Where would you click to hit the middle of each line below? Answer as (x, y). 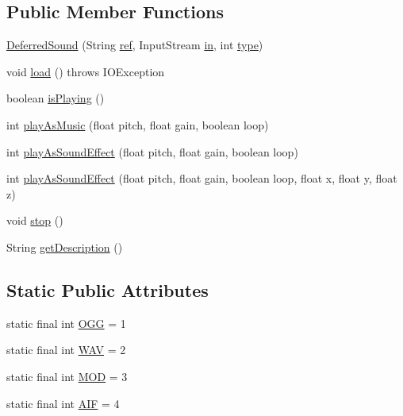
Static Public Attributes (107, 289)
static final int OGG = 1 (66, 323)
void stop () (35, 220)
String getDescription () (65, 247)
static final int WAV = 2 (66, 350)
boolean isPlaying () (56, 98)
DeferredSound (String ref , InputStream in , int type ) (135, 45)
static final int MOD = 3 (67, 376)
